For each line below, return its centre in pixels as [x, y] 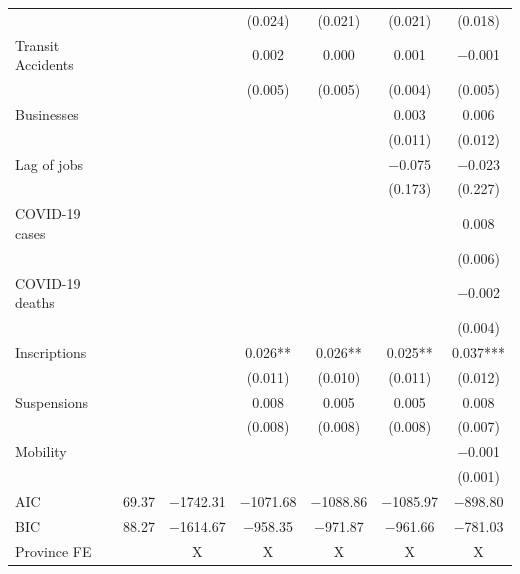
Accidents [44, 64]
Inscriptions [51, 351]
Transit [37, 44]
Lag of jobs [49, 163]
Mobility [41, 451]
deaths [35, 302]
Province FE [53, 550]
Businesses [47, 113]
